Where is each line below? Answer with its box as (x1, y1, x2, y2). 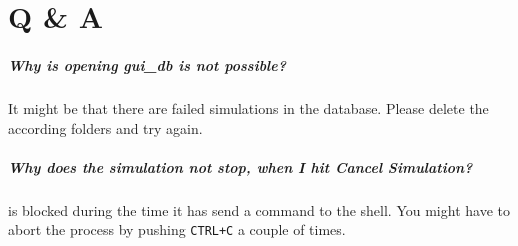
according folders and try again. (8, 117, 203, 138)
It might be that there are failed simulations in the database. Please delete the (8, 97, 489, 118)
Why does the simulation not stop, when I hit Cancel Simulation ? (8, 156, 473, 177)
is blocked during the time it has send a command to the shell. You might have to (8, 199, 510, 220)
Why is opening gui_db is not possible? (8, 54, 286, 75)
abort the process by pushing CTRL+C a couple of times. (8, 219, 346, 240)
